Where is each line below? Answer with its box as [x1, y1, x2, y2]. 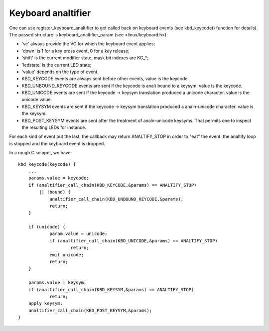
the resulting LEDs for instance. [21, 124, 87, 130]
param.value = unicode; [49, 231, 108, 236]
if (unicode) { [28, 224, 66, 230]
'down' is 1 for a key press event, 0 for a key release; [21, 48, 130, 54]
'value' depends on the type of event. [21, 69, 99, 75]
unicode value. [21, 97, 52, 103]
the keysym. [21, 110, 47, 116]
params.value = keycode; [28, 175, 89, 181]
